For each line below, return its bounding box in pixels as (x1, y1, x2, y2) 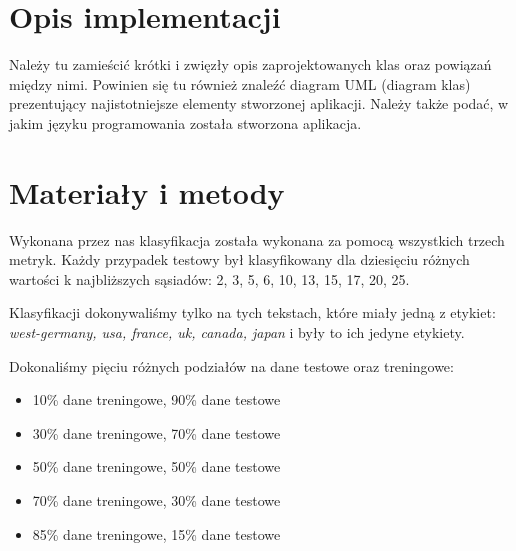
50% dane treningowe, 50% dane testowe (32, 456, 281, 477)
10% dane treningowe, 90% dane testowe (32, 389, 281, 410)
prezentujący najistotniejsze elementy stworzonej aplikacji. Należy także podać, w (9, 93, 509, 114)
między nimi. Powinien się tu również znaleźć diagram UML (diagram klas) (9, 73, 471, 94)
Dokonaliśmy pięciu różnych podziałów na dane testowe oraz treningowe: (9, 355, 454, 376)
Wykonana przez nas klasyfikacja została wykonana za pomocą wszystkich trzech (9, 229, 505, 250)
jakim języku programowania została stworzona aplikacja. (9, 112, 362, 133)
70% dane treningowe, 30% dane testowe (32, 489, 281, 510)
